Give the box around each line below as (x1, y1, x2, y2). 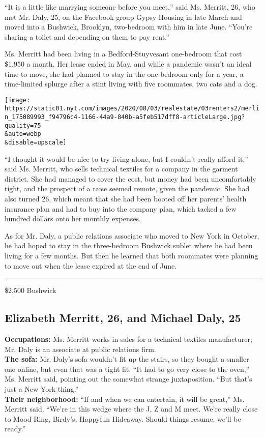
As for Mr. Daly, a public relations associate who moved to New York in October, (5, 230, 259, 241)
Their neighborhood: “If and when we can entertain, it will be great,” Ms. (5, 393, 245, 404)
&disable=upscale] (5, 139, 67, 147)
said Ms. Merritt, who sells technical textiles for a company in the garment (5, 163, 238, 174)
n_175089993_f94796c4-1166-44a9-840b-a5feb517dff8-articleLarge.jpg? (5, 113, 245, 121)
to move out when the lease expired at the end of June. (5, 260, 177, 271)
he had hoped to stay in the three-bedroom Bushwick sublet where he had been (5, 240, 253, 251)
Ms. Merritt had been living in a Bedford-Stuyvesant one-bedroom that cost (5, 48, 242, 59)
